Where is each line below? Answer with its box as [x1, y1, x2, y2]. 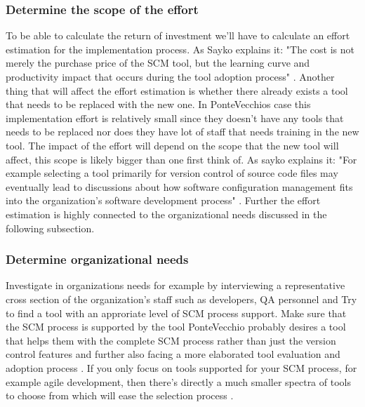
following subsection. [6, 220, 95, 235]
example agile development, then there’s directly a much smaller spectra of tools [6, 374, 351, 389]
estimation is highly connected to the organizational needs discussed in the [6, 206, 327, 221]
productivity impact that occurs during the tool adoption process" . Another [6, 69, 335, 84]
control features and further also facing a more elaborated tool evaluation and [6, 347, 340, 361]
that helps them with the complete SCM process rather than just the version [6, 333, 336, 347]
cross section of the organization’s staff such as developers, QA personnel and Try [6, 291, 357, 306]
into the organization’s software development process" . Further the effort [6, 193, 321, 208]
